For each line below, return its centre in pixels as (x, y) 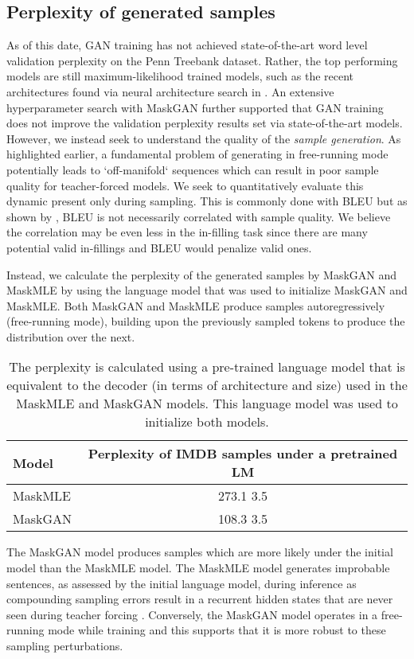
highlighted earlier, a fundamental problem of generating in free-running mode (197, 154)
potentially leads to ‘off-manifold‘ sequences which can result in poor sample (193, 169)
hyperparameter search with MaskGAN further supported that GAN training (195, 107)
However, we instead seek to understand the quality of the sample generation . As (204, 138)
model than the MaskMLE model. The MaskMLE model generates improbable (198, 568)
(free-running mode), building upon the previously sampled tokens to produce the (206, 321)
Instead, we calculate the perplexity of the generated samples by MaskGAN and (202, 274)
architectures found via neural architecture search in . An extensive (170, 91)
